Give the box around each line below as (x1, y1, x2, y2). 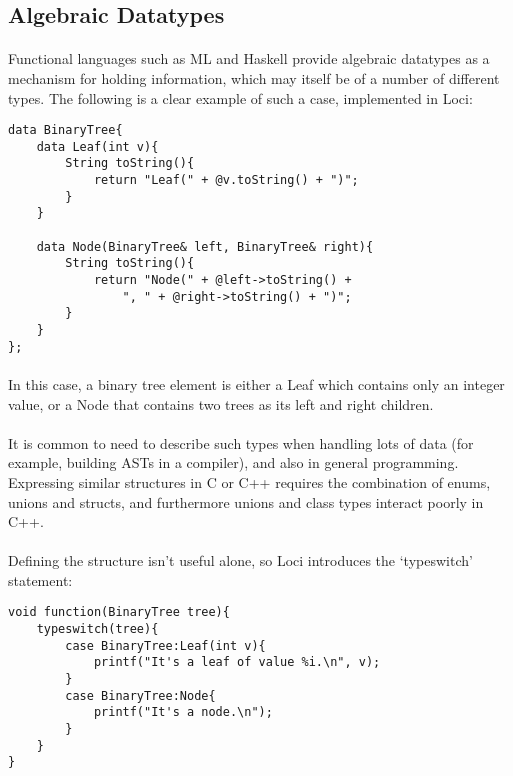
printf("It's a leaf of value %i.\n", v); (93, 655, 381, 670)
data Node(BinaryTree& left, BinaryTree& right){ (36, 239, 374, 254)
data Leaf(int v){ (36, 139, 159, 154)
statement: (8, 569, 73, 590)
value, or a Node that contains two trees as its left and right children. (8, 393, 434, 414)
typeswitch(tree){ (36, 622, 159, 637)
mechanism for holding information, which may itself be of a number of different (8, 67, 500, 88)
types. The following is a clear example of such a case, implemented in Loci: (8, 87, 473, 108)
